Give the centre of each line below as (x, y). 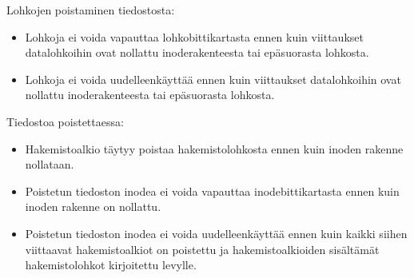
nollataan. (50, 164)
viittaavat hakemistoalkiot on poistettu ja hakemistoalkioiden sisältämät (202, 249)
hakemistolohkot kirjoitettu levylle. (111, 265)
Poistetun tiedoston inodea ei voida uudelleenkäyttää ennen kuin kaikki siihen (216, 233)
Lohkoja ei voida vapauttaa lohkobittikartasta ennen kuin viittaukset (194, 36)
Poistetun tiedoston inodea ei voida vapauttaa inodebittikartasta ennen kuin (212, 191)
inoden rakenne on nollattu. (93, 207)
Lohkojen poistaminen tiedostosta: (91, 10)
